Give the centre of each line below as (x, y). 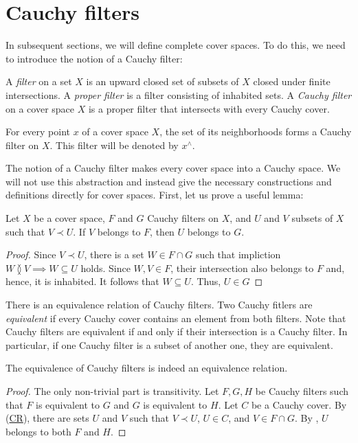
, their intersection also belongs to (242, 268)
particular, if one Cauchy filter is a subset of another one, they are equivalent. (169, 344)
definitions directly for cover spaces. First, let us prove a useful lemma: (155, 195)
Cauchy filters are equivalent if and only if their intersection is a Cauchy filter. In (177, 331)
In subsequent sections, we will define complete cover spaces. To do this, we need (176, 45)
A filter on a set (39, 81)
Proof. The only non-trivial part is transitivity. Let (112, 391)
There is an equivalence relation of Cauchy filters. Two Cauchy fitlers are (159, 305)
